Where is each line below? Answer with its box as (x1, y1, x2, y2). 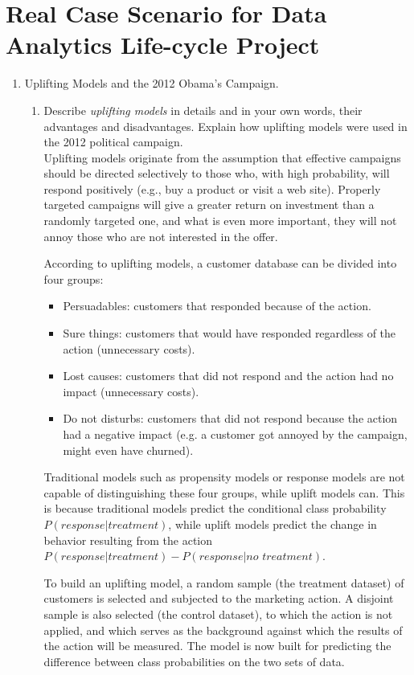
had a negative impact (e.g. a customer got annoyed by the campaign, (63, 426, 408, 442)
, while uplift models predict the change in (168, 515, 377, 532)
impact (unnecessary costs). (63, 382, 199, 399)
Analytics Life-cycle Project (6, 28, 320, 61)
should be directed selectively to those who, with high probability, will (43, 165, 390, 182)
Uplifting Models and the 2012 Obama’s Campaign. (24, 75, 279, 92)
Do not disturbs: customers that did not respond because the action (63, 410, 398, 427)
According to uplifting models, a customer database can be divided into (43, 255, 397, 272)
